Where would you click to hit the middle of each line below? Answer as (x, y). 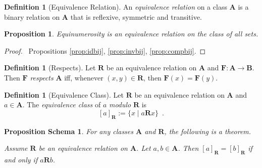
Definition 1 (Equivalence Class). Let (64, 94)
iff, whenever (84, 77)
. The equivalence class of (62, 104)
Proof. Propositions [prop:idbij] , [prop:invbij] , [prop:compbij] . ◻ (105, 50)
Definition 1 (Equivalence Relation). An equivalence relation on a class (116, 7)
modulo (120, 104)
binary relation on (32, 16)
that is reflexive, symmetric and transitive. (136, 16)
